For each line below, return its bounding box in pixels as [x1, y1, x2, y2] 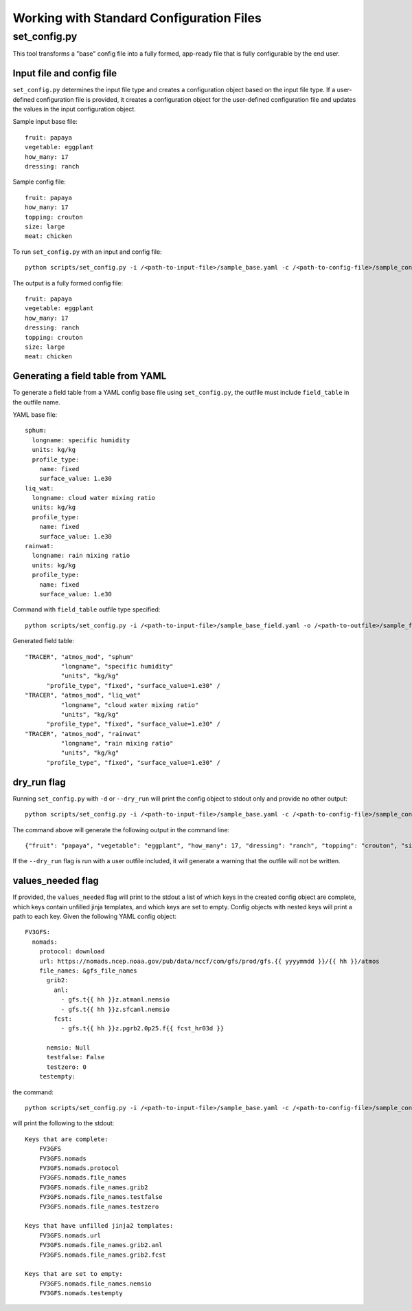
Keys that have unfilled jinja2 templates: [25, 1222, 174, 1230]
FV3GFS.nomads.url [38, 1231, 102, 1239]
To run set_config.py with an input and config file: [12, 248, 162, 256]
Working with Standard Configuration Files [12, 10, 262, 25]
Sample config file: [12, 177, 67, 186]
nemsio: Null [46, 1044, 91, 1052]
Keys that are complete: [25, 1135, 108, 1143]
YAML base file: [12, 410, 58, 419]
